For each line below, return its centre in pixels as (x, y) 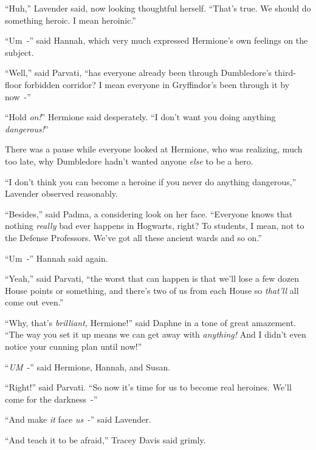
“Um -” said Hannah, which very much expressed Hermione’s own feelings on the (156, 40)
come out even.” (34, 302)
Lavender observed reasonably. (61, 193)
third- (285, 73)
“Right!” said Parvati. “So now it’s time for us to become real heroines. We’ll (148, 387)
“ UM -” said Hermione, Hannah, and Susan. (88, 366)
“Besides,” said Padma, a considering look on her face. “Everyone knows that (149, 213)
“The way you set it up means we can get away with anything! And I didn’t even (156, 334)
